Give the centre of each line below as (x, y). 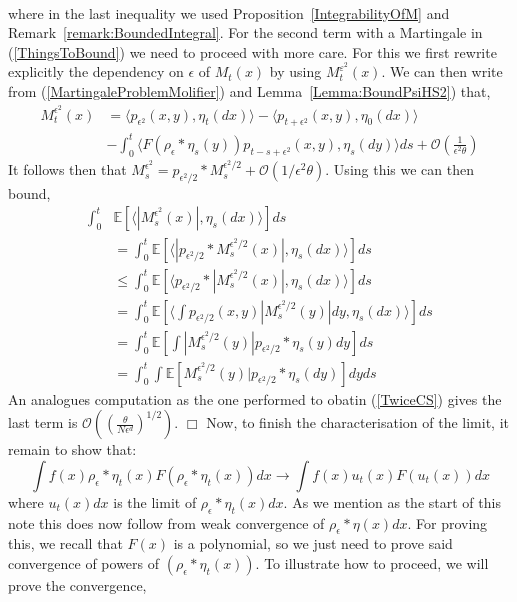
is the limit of (155, 501)
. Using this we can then (400, 169)
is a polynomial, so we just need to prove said (313, 543)
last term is (43, 422)
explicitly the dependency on (96, 71)
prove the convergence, (77, 585)
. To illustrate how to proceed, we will (372, 563)
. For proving (447, 522)
